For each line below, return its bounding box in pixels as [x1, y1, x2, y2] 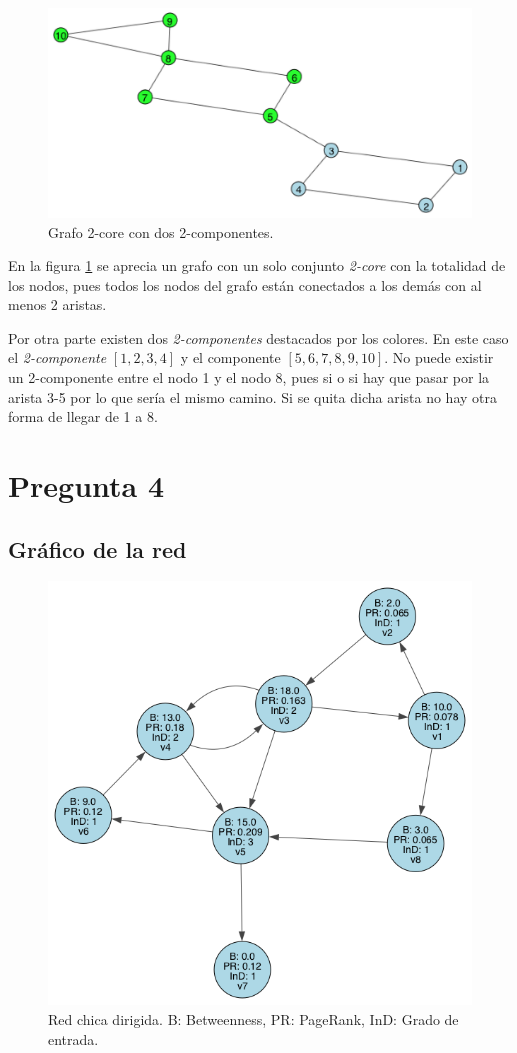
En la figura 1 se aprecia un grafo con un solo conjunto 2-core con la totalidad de [8, 255, 506, 276]
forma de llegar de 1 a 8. [8, 406, 158, 427]
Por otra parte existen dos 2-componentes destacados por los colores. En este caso [8, 327, 509, 348]
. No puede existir [384, 347, 494, 368]
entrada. [48, 1028, 99, 1049]
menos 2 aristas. [8, 294, 107, 315]
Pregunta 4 [8, 465, 165, 506]
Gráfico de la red [8, 533, 187, 564]
